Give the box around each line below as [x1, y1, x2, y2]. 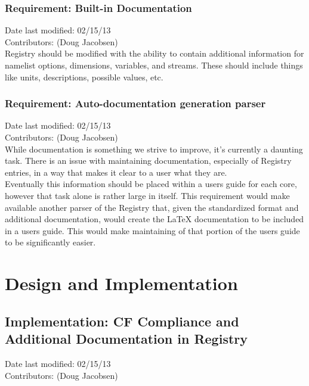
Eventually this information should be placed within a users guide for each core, [5, 178, 297, 190]
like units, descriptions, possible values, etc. [5, 70, 163, 83]
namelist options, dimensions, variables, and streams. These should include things [5, 59, 303, 71]
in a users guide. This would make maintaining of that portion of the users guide [5, 224, 300, 236]
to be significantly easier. [5, 236, 96, 248]
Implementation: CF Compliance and [5, 312, 239, 330]
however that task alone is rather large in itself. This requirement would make [5, 189, 290, 201]
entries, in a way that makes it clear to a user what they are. [5, 166, 227, 178]
